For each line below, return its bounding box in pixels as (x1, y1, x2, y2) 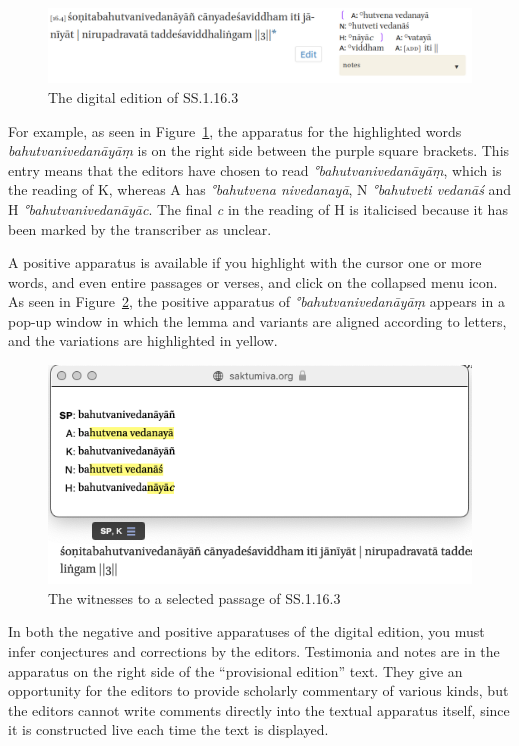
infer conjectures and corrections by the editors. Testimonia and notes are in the (8, 641, 500, 662)
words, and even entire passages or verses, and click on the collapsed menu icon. (8, 271, 498, 292)
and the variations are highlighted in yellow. (8, 330, 278, 351)
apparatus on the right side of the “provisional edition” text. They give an (8, 660, 463, 681)
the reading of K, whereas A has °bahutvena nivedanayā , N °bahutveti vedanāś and (8, 179, 512, 200)
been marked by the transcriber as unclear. (8, 218, 272, 239)
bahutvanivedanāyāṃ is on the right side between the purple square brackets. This (8, 140, 510, 161)
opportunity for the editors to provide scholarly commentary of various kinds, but (8, 680, 509, 701)
